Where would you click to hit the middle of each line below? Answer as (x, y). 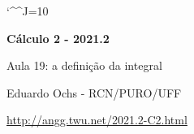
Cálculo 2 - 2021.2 (58, 38)
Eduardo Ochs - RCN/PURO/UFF (94, 92)
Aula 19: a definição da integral (84, 65)
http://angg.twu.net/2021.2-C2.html (97, 120)
